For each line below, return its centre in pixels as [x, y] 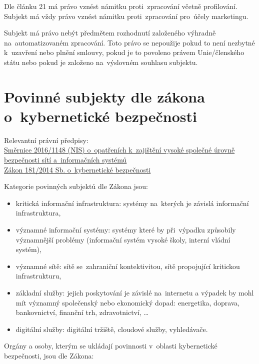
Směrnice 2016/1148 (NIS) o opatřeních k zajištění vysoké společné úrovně [119, 150]
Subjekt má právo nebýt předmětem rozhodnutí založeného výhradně [110, 33]
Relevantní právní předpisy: [46, 140]
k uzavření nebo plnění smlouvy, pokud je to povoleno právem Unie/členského [124, 52]
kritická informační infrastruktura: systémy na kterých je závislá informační [132, 203]
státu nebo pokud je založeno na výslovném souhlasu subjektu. [101, 62]
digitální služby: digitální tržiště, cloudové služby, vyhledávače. [112, 329]
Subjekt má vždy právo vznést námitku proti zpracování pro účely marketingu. [126, 16]
